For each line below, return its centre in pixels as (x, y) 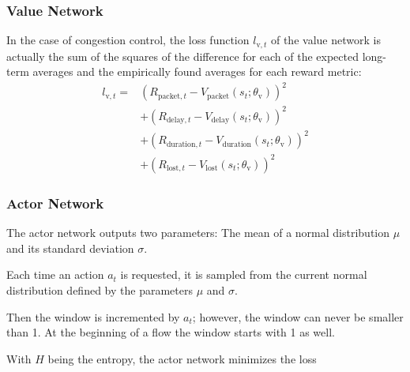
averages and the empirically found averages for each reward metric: (197, 71)
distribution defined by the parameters (100, 289)
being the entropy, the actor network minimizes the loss (182, 358)
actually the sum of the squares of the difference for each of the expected (182, 56)
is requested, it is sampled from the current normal (244, 274)
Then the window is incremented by (93, 316)
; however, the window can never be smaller (298, 316)
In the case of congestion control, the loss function (128, 40)
